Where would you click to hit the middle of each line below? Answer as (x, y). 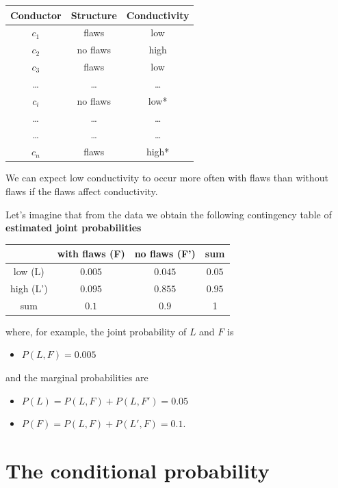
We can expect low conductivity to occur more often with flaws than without (167, 178)
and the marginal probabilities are (77, 377)
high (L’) (29, 288)
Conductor (36, 15)
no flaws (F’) (165, 254)
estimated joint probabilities (74, 228)
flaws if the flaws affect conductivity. (82, 191)
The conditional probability (138, 470)
